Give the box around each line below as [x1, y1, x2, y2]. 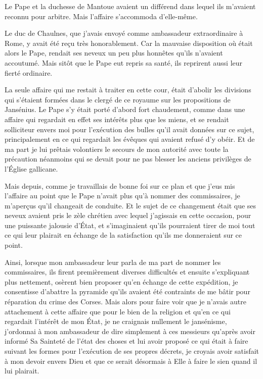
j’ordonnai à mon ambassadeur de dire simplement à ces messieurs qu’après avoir [5, 326, 255, 336]
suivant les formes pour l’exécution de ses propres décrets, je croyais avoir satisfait [5, 346, 259, 356]
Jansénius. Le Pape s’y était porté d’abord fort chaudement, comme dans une [5, 104, 245, 115]
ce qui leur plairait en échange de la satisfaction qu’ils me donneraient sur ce [5, 230, 242, 240]
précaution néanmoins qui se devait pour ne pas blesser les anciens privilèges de [5, 153, 251, 164]
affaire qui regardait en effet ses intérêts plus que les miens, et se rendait [5, 114, 229, 124]
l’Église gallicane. [5, 163, 58, 174]
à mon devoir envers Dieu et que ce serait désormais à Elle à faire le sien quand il [5, 355, 257, 366]
